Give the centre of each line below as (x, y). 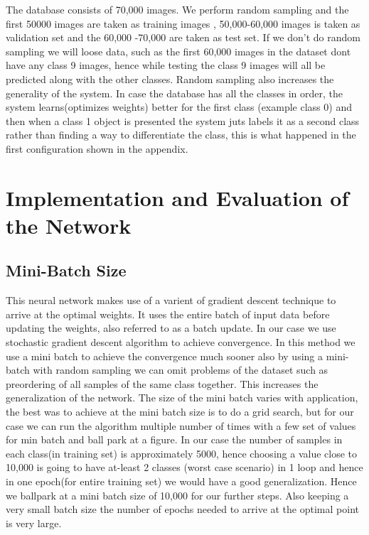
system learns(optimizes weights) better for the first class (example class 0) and (179, 107)
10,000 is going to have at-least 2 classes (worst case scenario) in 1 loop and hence (184, 467)
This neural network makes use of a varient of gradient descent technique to (171, 300)
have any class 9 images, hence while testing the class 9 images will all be (166, 65)
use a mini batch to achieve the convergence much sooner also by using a (164, 356)
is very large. (34, 523)
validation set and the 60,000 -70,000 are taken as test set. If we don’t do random (183, 37)
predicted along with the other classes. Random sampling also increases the (170, 79)
